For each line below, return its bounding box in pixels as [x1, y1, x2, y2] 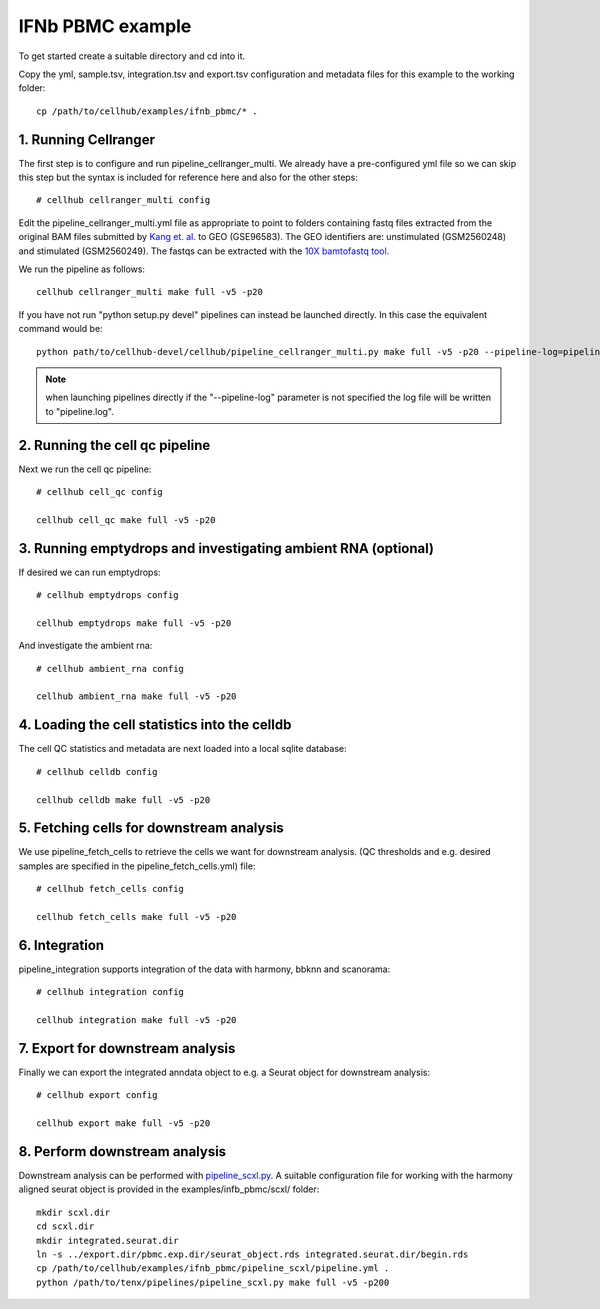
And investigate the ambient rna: [18, 640, 153, 652]
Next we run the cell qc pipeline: [18, 463, 152, 475]
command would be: [18, 323, 104, 335]
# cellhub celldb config [36, 766, 158, 777]
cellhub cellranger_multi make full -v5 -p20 [36, 286, 264, 298]
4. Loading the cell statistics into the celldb [18, 716, 292, 734]
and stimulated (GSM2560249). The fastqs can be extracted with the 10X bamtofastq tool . [18, 245, 390, 257]
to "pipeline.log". [45, 405, 115, 417]
